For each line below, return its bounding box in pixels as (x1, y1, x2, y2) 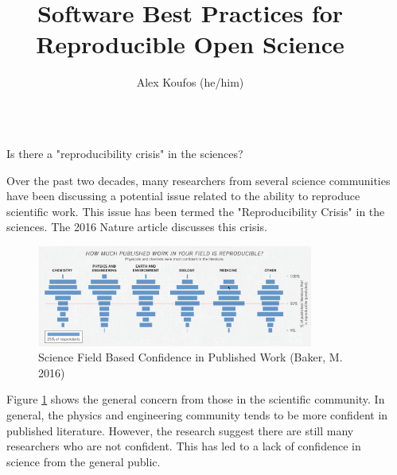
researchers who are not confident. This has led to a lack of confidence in (6, 438, 361, 454)
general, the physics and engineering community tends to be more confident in (6, 407, 388, 423)
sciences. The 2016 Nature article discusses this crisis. (6, 218, 267, 235)
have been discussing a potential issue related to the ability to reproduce (6, 187, 360, 204)
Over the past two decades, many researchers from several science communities (6, 172, 391, 188)
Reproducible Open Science (36, 28, 344, 60)
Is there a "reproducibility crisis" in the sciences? (6, 145, 243, 161)
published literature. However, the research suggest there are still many (6, 422, 354, 438)
